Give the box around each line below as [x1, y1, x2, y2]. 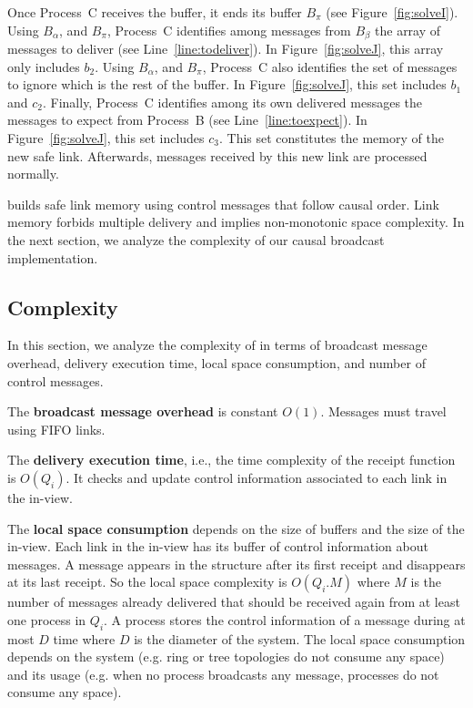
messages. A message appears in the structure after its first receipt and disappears [7, 554, 466, 573]
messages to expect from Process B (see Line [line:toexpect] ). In [7, 110, 367, 129]
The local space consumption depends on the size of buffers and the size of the [7, 518, 465, 538]
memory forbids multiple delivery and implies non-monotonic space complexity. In [7, 212, 465, 231]
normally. [7, 164, 59, 183]
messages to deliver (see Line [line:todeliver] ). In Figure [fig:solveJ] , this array [7, 39, 444, 58]
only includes [7, 56, 80, 76]
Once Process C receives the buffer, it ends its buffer [7, 3, 302, 21]
